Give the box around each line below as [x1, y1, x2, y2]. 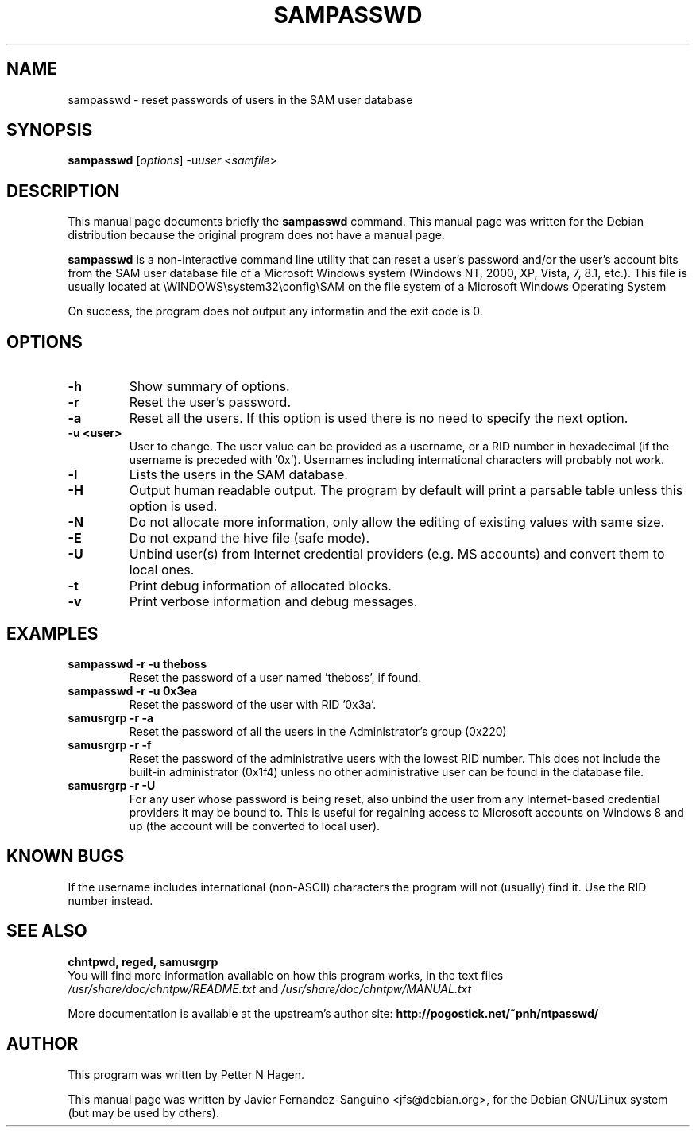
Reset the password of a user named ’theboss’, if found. [129, 670, 422, 684]
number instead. [68, 893, 153, 907]
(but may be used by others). [68, 1105, 219, 1119]
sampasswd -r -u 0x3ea [68, 683, 198, 698]
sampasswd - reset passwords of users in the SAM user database [68, 92, 413, 106]
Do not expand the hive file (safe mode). [129, 530, 370, 547]
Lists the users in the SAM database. [129, 466, 348, 483]
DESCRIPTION [6, 180, 120, 201]
